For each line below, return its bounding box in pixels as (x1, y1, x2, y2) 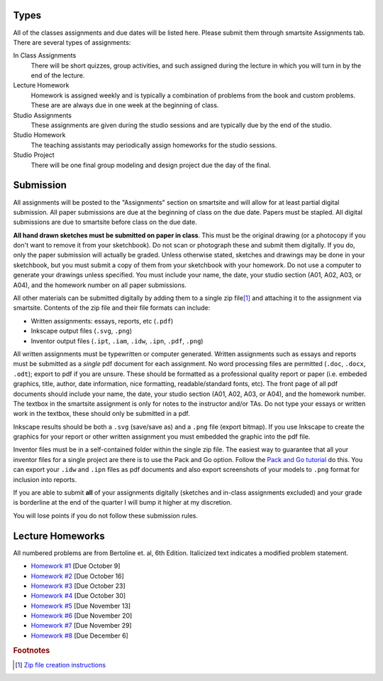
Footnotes (13, 645, 50, 655)
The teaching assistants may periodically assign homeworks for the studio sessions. (30, 141, 277, 149)
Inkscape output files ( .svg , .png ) (30, 327, 133, 336)
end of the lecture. (30, 71, 85, 80)
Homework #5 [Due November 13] (30, 601, 131, 610)
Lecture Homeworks (13, 530, 106, 542)
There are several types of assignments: (13, 38, 131, 46)
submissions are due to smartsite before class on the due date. (13, 218, 198, 227)
